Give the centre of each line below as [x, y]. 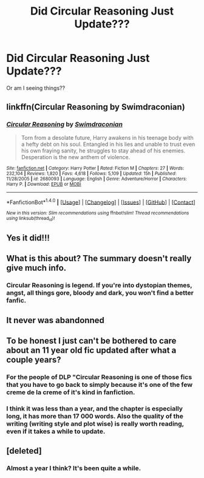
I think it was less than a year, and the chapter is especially [95, 408]
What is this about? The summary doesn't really [99, 258]
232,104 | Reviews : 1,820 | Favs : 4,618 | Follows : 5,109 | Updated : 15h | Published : [92, 173]
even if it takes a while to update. [56, 431]
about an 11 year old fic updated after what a [91, 350]
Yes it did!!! [28, 238]
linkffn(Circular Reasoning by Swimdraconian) [96, 107]
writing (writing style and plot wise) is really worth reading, [95, 423]
